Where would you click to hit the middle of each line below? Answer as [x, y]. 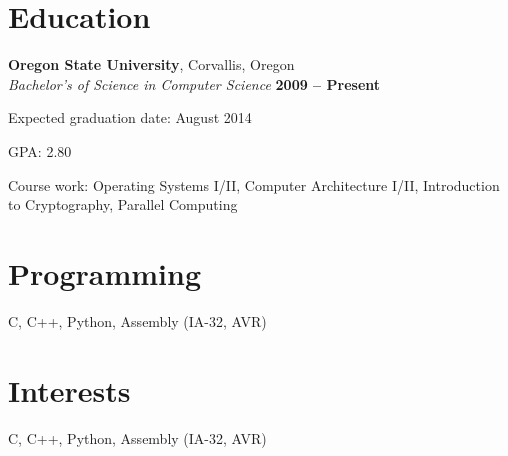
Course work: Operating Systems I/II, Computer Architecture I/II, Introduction [254, 184]
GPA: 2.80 [40, 150]
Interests [69, 389]
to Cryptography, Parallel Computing [123, 204]
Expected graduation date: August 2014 [130, 117]
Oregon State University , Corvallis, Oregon [151, 64]
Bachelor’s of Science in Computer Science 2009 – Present [194, 83]
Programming [104, 272]
